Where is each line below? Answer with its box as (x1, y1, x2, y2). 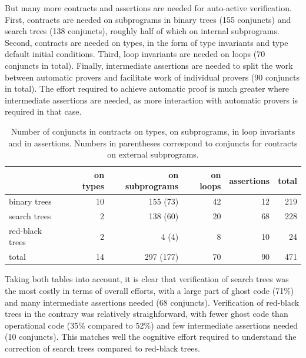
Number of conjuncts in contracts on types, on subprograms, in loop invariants (11, 125, 295, 137)
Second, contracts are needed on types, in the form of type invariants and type (5, 36, 288, 48)
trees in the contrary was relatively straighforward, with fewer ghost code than (5, 307, 288, 320)
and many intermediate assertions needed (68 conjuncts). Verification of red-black (5, 296, 300, 308)
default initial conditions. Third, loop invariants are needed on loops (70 (5, 48, 265, 60)
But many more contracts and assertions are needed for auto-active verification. (5, 2, 292, 14)
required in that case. (5, 105, 82, 118)
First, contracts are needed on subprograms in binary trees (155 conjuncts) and (5, 13, 291, 25)
